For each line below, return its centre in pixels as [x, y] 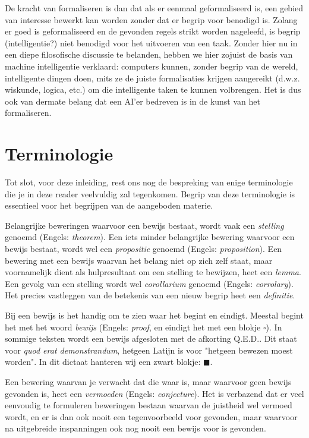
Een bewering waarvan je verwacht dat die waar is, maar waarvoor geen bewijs [148, 381]
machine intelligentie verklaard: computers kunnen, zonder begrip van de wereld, [152, 66]
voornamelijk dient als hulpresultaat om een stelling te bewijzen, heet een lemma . [153, 272]
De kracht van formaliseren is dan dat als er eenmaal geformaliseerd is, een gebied [154, 8]
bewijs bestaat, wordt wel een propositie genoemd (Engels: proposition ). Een [144, 249]
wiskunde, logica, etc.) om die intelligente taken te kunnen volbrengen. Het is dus [153, 89]
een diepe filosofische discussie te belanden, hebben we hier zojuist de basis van [149, 54]
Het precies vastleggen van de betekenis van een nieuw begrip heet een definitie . [150, 295]
